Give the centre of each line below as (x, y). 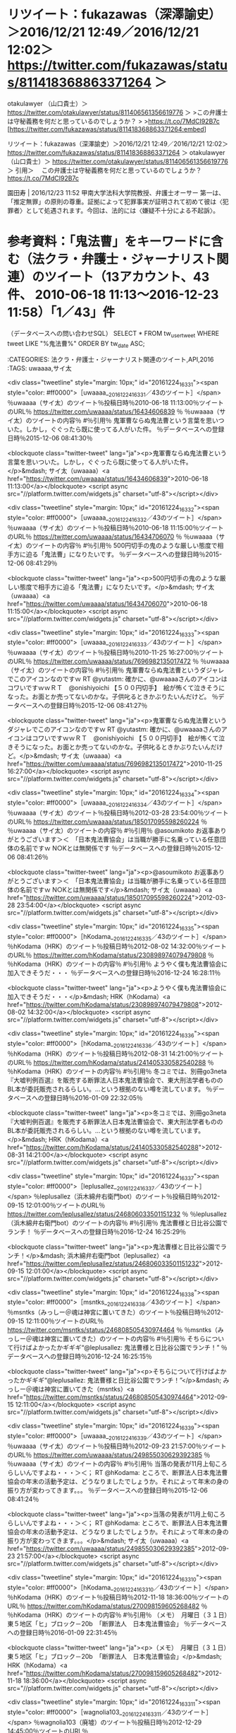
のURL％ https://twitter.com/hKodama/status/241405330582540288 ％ (111, 1063)
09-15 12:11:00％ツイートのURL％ (56, 1321)
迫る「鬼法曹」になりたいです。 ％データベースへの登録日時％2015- (124, 554)
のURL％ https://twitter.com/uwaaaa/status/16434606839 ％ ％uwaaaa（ (113, 412)
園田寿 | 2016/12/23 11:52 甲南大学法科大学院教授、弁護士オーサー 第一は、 (116, 192)
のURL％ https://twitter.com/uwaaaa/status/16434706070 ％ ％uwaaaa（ (113, 536)
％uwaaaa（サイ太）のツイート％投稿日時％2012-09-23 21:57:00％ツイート (117, 1446)
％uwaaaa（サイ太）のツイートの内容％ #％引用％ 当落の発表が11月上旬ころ (117, 1464)
